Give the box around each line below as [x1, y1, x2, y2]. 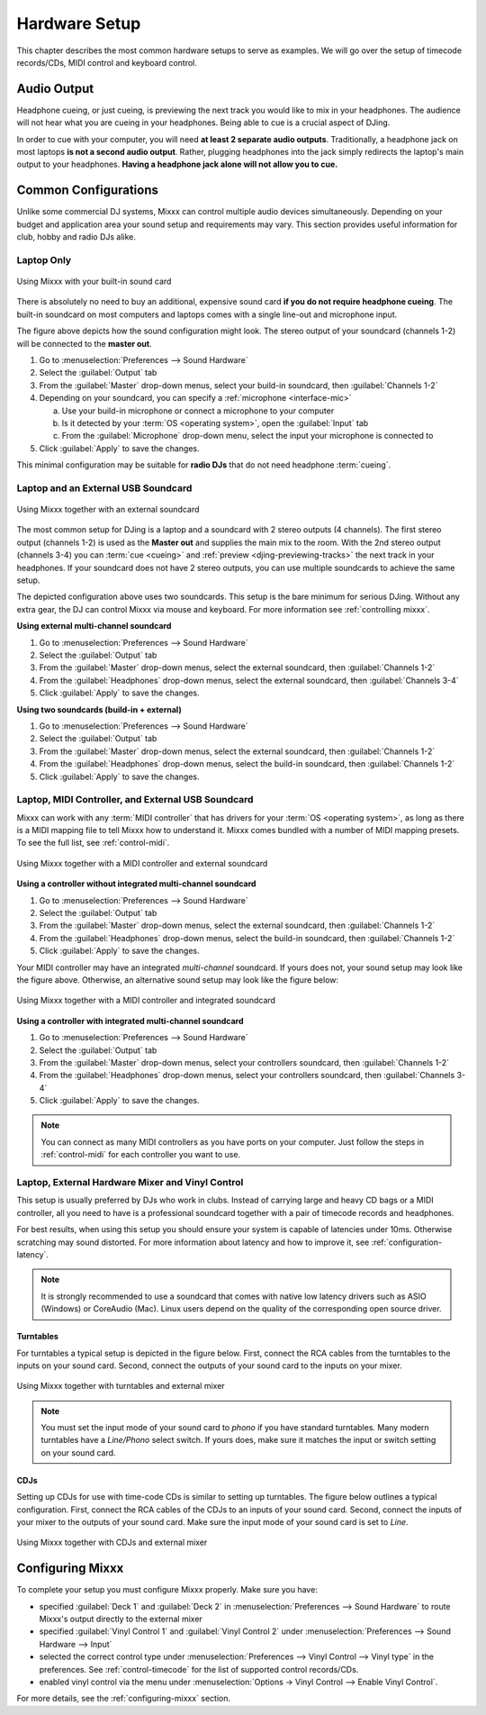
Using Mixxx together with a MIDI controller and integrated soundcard [16, 995, 276, 1006]
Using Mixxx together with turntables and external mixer [16, 1381, 225, 1392]
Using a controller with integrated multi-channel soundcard [16, 1015, 244, 1026]
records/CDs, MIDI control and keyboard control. [16, 57, 197, 68]
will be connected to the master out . [16, 338, 152, 349]
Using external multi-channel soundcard [16, 621, 172, 631]
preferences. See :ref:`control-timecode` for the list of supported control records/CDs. [39, 1664, 359, 1674]
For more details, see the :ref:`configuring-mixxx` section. [16, 1693, 231, 1704]
